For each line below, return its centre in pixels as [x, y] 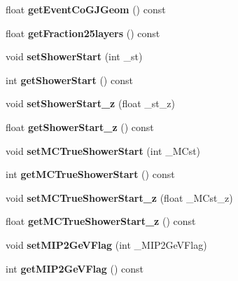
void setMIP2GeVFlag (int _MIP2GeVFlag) [106, 244]
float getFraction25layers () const [83, 33]
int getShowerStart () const [69, 80]
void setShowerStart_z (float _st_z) [90, 103]
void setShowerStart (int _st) [74, 56]
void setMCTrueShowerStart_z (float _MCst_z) [119, 197]
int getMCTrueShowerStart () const [90, 174]
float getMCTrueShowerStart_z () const [101, 221]
